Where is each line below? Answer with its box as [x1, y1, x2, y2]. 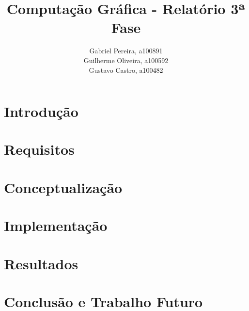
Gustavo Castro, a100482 [89, 65, 163, 75]
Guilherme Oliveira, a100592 [83, 55, 169, 65]
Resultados [4, 253, 78, 273]
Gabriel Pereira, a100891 [89, 46, 163, 56]
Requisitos [4, 139, 75, 159]
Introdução [4, 101, 78, 121]
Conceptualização [4, 177, 123, 197]
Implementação [4, 215, 108, 235]
